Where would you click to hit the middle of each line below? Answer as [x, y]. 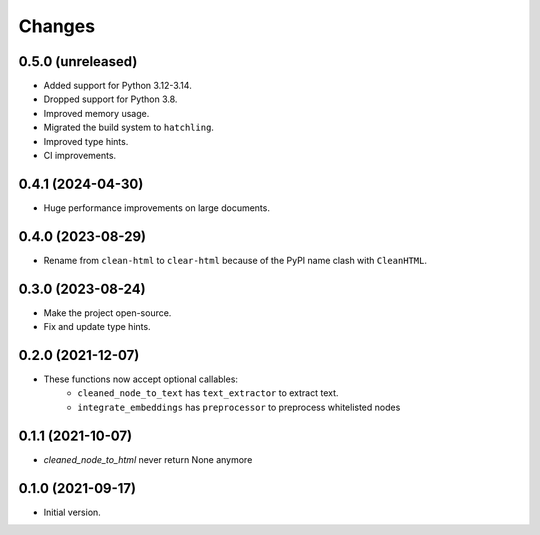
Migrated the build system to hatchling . [129, 127]
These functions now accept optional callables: [141, 379]
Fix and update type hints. [97, 327]
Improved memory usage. [96, 113]
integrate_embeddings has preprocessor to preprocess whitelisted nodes [239, 407]
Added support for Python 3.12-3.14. [117, 86]
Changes [56, 26]
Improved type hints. [86, 141]
